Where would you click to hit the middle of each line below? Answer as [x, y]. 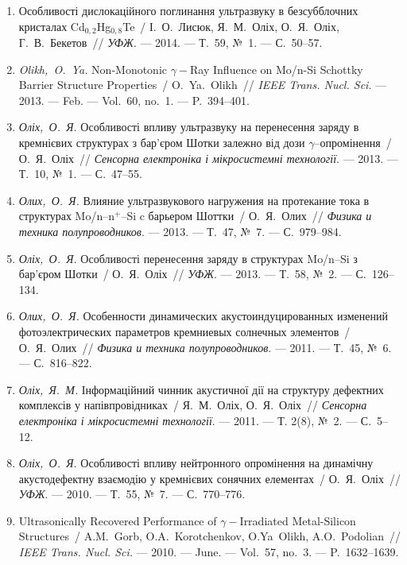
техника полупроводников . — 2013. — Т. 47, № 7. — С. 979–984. [180, 231]
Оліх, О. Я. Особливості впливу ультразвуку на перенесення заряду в [189, 127]
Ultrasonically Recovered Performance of [118, 520]
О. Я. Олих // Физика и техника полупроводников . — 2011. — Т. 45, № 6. [205, 347]
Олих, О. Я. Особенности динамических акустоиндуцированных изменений [203, 316]
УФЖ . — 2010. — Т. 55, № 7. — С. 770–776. [132, 494]
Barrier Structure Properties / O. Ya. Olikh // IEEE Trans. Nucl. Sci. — [203, 85]
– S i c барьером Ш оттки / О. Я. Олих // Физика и [246, 216]
